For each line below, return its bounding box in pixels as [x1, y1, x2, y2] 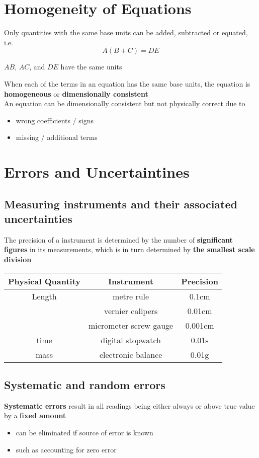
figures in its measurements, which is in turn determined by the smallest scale [4, 244, 255, 255]
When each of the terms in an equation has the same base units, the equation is [4, 78, 250, 89]
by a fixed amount [4, 410, 66, 421]
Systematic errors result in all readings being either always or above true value [4, 400, 255, 411]
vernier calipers [104, 304, 158, 317]
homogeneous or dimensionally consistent [4, 88, 148, 99]
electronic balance [99, 348, 162, 360]
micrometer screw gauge [89, 319, 174, 331]
